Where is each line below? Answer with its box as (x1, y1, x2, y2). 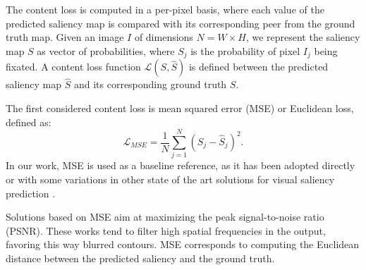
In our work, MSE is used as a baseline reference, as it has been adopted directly (6, 158, 355, 173)
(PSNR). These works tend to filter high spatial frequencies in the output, (6, 223, 326, 238)
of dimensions (134, 30, 193, 44)
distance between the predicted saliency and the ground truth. (6, 250, 275, 265)
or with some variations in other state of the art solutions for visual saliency (6, 171, 335, 186)
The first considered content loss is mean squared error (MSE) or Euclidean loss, (6, 101, 354, 116)
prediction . (6, 185, 56, 200)
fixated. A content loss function (6, 59, 141, 74)
